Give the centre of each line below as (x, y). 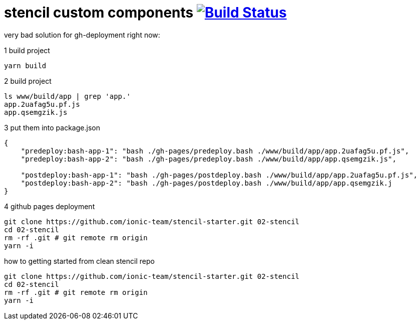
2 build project (28, 81)
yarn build (25, 65)
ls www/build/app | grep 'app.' (67, 96)
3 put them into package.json (52, 127)
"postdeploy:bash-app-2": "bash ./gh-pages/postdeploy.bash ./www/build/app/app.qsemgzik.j (206, 183)
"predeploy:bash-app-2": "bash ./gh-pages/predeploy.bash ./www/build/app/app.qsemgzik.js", (208, 159)
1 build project (27, 50)
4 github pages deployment (50, 206)
